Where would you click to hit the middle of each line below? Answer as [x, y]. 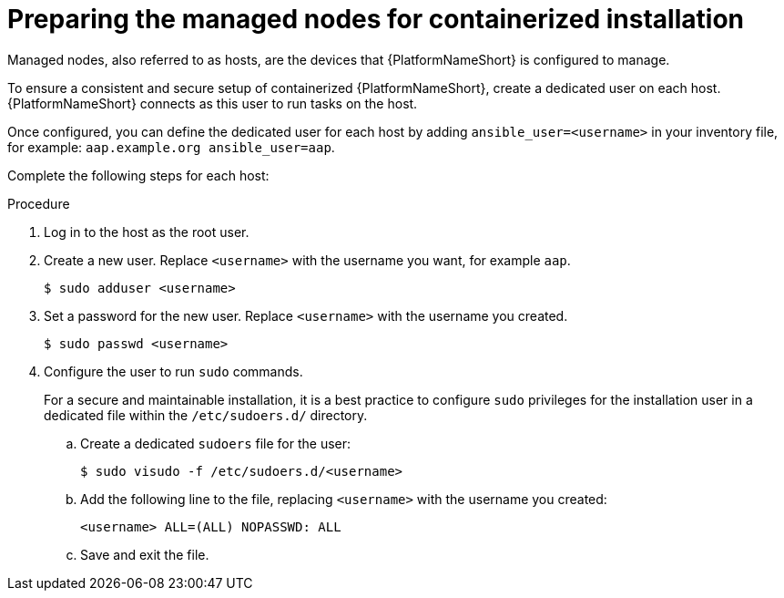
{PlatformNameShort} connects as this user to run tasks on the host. [213, 103]
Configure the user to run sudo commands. [173, 371]
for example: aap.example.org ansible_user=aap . [171, 147]
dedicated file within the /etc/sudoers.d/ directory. [206, 415]
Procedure [39, 203]
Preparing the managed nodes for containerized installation [376, 19]
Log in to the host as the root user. [147, 232]
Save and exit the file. [145, 554]
